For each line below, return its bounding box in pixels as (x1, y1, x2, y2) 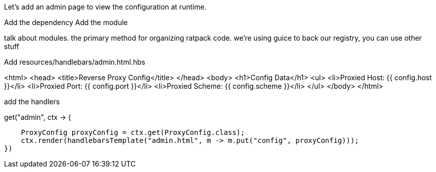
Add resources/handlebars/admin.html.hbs (4, 58, 145, 66)
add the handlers (4, 97, 60, 106)
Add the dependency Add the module (4, 18, 128, 27)
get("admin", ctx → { (4, 113, 72, 121)
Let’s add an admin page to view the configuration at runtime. (4, 3, 206, 11)
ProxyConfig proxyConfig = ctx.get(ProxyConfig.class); (21, 128, 245, 136)
